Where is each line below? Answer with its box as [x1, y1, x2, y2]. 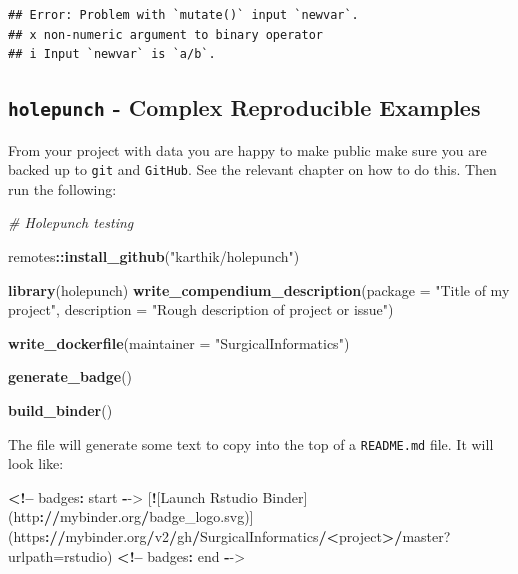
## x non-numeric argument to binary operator [8, 27, 323, 42]
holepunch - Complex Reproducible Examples [8, 92, 481, 123]
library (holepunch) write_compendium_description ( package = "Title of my [8, 279, 510, 300]
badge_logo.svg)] [149, 506, 254, 527]
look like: [8, 453, 64, 474]
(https [8, 526, 46, 546]
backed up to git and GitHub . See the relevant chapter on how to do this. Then [8, 159, 497, 180]
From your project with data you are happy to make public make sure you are [8, 139, 487, 160]
